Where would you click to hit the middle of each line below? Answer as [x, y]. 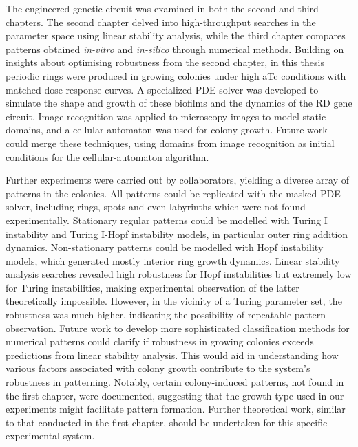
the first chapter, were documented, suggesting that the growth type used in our [175, 395]
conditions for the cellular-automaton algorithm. [107, 156]
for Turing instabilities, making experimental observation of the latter [152, 287]
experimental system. [50, 436]
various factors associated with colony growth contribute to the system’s [158, 368]
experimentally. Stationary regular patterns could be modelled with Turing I [167, 220]
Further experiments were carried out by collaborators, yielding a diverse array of [178, 180]
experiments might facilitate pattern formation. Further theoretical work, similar [176, 409]
